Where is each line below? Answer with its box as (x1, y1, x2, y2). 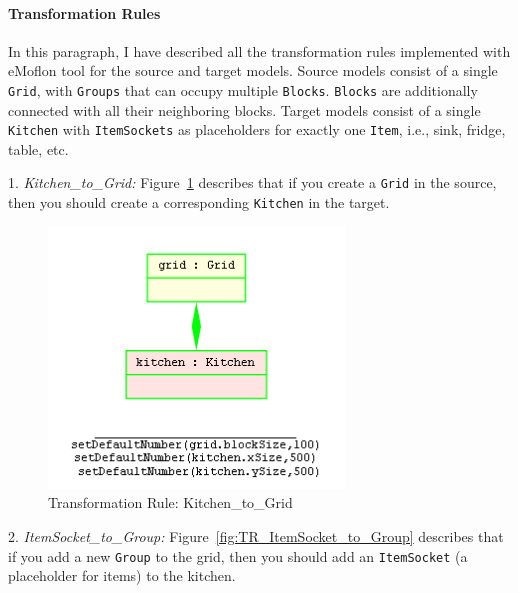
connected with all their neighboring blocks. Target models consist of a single (8, 99, 481, 120)
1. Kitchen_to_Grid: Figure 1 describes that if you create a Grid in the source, (8, 172, 497, 193)
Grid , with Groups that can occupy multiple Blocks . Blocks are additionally (8, 79, 478, 100)
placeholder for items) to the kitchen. (8, 565, 236, 586)
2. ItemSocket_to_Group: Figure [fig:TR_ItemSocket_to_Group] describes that (8, 526, 504, 547)
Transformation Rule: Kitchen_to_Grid (48, 492, 293, 513)
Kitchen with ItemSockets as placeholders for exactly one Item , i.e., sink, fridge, (8, 119, 506, 140)
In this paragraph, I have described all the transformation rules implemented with (8, 40, 511, 61)
